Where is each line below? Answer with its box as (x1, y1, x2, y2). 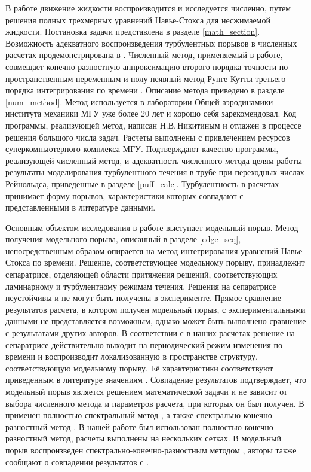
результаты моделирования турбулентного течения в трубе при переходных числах (5, 166, 304, 178)
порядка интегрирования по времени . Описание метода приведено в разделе (5, 84, 285, 96)
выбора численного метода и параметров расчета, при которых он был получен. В (5, 397, 304, 409)
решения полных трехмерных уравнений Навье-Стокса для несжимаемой (5, 13, 270, 26)
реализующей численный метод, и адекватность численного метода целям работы (5, 154, 302, 166)
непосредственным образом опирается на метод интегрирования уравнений (5, 244, 278, 257)
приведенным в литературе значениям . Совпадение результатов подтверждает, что (5, 373, 306, 386)
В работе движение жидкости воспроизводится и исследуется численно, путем (5, 2, 291, 14)
